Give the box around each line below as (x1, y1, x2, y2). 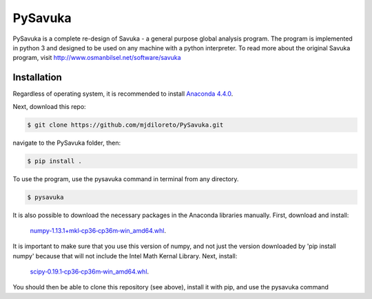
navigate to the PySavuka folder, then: (12, 138, 121, 147)
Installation (12, 72, 62, 83)
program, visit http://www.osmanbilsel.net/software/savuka (12, 54, 182, 62)
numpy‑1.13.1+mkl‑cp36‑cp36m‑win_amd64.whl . (30, 226, 167, 234)
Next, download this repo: (12, 102, 86, 110)
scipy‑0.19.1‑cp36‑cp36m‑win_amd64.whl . (30, 267, 149, 276)
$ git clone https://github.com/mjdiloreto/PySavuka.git (27, 121, 224, 129)
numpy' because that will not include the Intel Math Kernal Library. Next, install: (12, 251, 238, 260)
